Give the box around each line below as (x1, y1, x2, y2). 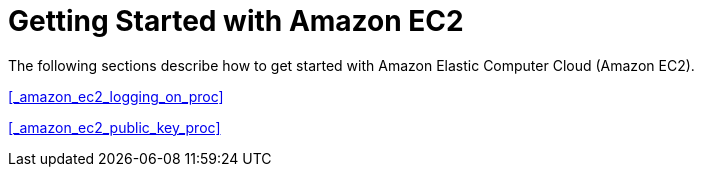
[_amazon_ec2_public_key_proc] (8, 118, 221, 136)
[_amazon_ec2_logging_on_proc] (8, 87, 224, 105)
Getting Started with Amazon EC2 (8, 4, 464, 38)
